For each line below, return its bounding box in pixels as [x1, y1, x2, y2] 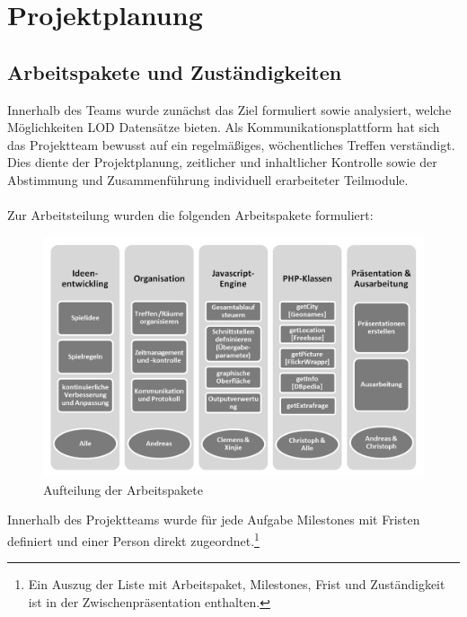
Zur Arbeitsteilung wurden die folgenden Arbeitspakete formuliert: [7, 206, 374, 225]
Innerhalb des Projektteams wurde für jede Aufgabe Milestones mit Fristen [7, 510, 420, 529]
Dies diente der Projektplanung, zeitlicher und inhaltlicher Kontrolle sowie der [7, 153, 437, 172]
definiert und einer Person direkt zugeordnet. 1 [7, 529, 260, 550]
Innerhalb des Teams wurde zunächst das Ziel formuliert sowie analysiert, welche [7, 100, 452, 119]
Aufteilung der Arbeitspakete [43, 480, 203, 498]
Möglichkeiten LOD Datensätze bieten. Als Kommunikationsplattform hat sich [7, 118, 440, 137]
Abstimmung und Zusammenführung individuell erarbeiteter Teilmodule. [7, 170, 409, 189]
